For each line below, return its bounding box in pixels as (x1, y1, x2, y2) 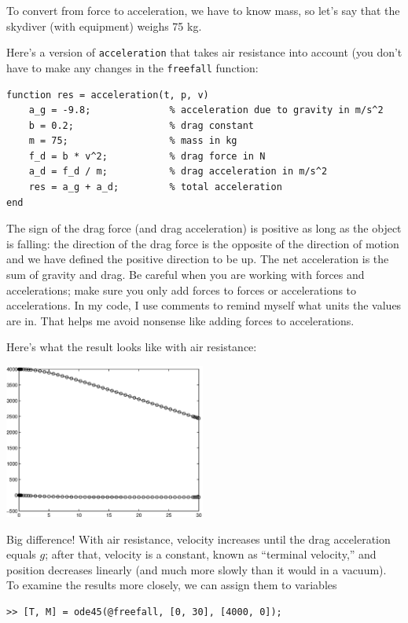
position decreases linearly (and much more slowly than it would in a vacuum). (6, 561, 387, 577)
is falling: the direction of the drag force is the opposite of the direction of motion (6, 235, 399, 251)
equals (6, 546, 36, 563)
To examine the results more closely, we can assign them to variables (6, 577, 337, 593)
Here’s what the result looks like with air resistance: (6, 339, 257, 355)
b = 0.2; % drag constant (28, 119, 254, 131)
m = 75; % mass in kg (28, 135, 237, 147)
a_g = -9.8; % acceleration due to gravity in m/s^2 (28, 104, 384, 116)
